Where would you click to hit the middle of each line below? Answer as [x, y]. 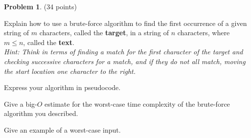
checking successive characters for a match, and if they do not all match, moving [125, 61]
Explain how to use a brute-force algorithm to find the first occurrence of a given [125, 23]
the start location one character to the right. [70, 71]
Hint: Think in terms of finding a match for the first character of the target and [124, 52]
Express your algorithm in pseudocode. [62, 87]
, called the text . [49, 42]
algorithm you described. [41, 113]
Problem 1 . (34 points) [40, 6]
